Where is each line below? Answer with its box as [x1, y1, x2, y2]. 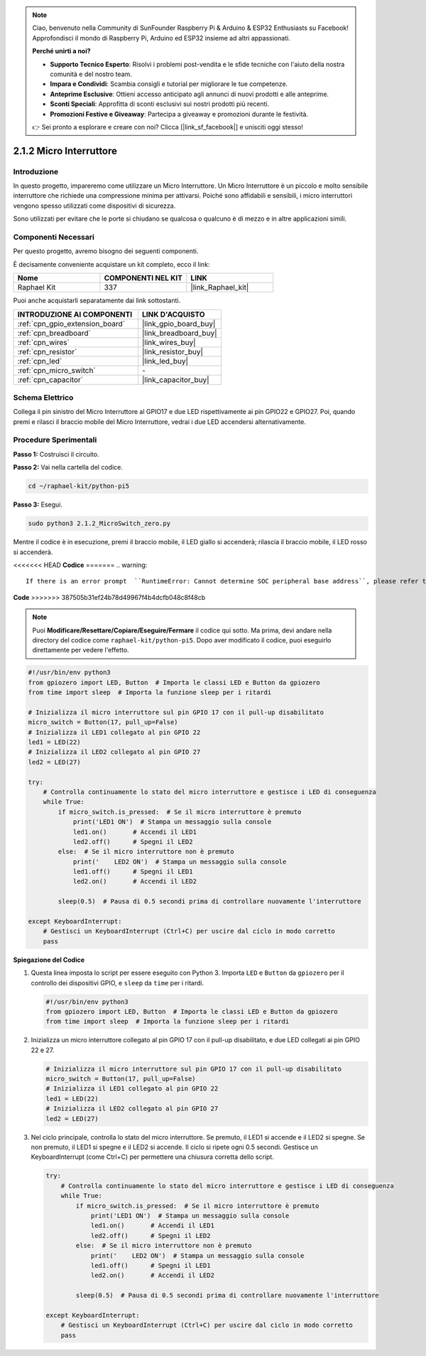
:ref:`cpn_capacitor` [17, 374, 83, 384]
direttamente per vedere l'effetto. [32, 646, 129, 655]
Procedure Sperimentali [13, 435, 97, 445]
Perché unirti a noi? [32, 47, 92, 55]
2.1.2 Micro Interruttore [13, 144, 117, 157]
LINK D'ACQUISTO [142, 309, 205, 319]
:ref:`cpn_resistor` [17, 346, 77, 356]
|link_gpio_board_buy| [142, 319, 216, 329]
